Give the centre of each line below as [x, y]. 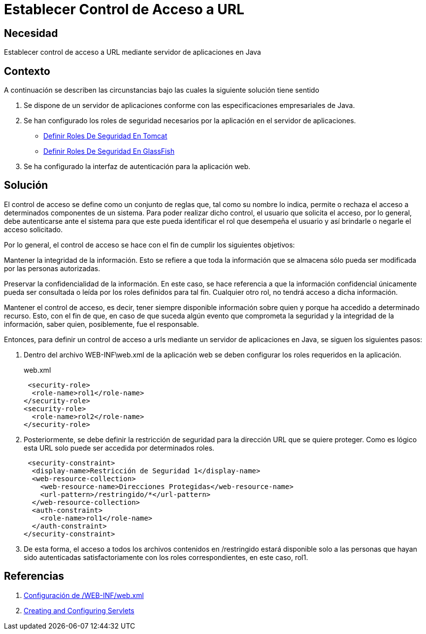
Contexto [27, 71]
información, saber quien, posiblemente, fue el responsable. [101, 324]
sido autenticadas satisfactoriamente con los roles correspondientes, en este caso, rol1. [166, 557]
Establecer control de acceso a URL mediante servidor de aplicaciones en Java [132, 52]
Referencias [34, 576]
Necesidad [31, 33]
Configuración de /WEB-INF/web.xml [84, 595]
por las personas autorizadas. [52, 268]
